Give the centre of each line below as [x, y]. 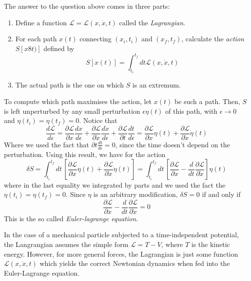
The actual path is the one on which [69, 85]
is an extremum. [156, 85]
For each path [36, 39]
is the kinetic [211, 244]
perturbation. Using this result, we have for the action [85, 154]
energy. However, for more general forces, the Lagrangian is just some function [121, 254]
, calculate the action [213, 39]
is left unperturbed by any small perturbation [72, 111]
